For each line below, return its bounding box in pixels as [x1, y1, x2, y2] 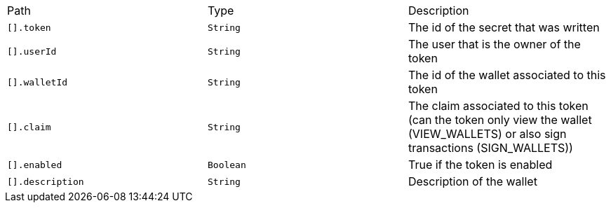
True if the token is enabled [408, 158, 553, 172]
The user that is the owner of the [408, 37, 581, 51]
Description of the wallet [408, 174, 537, 188]
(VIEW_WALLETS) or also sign [408, 127, 567, 141]
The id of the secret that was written [408, 20, 600, 34]
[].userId [7, 46, 57, 57]
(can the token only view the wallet [408, 113, 592, 127]
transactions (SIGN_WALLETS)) [408, 141, 573, 155]
